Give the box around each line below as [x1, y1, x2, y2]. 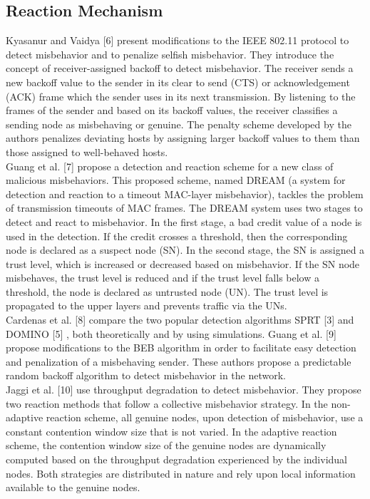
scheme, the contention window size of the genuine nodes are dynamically [6, 438, 327, 453]
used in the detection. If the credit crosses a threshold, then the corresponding [6, 228, 348, 243]
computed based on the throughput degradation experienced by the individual [6, 452, 347, 467]
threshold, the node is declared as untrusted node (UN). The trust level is [6, 284, 329, 299]
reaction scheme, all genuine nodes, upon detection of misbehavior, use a [46, 410, 364, 425]
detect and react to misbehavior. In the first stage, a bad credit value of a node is [6, 214, 362, 229]
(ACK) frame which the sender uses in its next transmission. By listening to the [6, 88, 356, 103]
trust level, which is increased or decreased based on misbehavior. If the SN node [6, 256, 360, 271]
